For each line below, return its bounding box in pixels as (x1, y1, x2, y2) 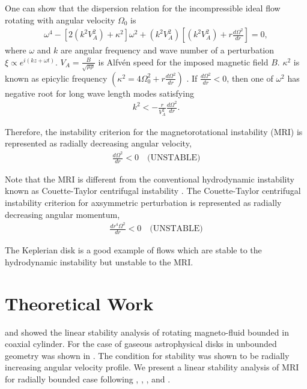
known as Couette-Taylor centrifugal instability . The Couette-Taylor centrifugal (5, 184, 301, 197)
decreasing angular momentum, (5, 208, 120, 220)
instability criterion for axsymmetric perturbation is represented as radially (5, 196, 282, 209)
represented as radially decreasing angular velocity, (5, 137, 192, 149)
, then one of (226, 71, 273, 84)
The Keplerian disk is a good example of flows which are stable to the (5, 244, 262, 256)
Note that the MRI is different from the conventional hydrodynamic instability (5, 172, 294, 185)
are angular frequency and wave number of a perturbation (61, 44, 275, 56)
